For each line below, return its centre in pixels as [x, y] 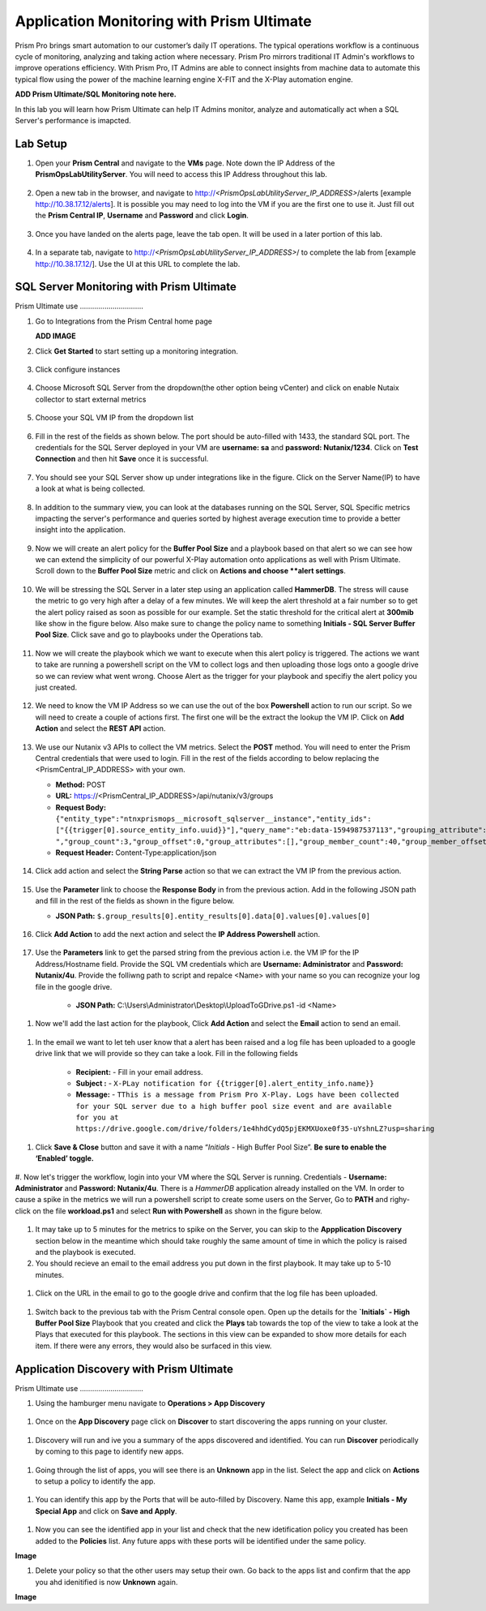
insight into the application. [80, 530]
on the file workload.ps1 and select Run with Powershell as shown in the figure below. [178, 1211]
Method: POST [81, 784]
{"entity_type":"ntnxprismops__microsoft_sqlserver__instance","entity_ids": [213, 818]
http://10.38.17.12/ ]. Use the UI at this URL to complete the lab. [138, 264]
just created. [56, 687]
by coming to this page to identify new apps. [109, 1451]
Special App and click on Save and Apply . [106, 1511]
